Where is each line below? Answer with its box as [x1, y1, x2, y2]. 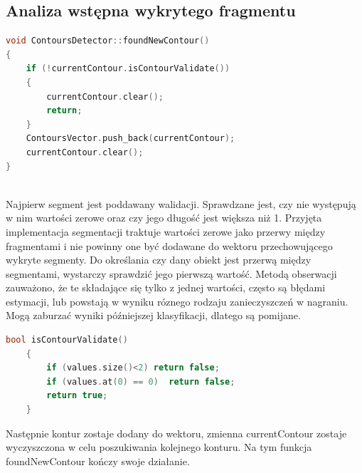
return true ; [46, 390, 108, 401]
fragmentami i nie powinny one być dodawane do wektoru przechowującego [6, 238, 333, 253]
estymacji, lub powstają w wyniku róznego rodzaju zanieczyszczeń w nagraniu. [6, 293, 348, 308]
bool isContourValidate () [6, 335, 128, 345]
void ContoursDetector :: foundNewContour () [6, 36, 210, 46]
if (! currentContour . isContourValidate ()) [26, 63, 230, 74]
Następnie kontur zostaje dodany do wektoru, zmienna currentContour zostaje [6, 425, 347, 440]
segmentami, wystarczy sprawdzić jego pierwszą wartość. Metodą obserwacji [6, 266, 337, 281]
